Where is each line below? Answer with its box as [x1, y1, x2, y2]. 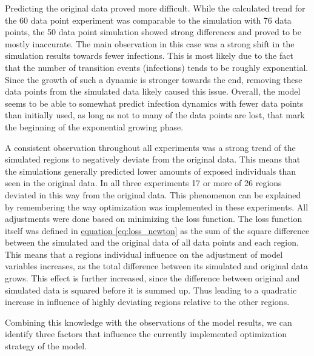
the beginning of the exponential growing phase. [5, 120, 184, 133]
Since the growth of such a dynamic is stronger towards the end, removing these [5, 73, 302, 86]
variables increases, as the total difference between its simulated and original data [5, 260, 308, 272]
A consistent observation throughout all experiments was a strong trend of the [5, 141, 296, 153]
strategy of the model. [5, 340, 87, 352]
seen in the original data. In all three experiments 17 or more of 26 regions [5, 176, 282, 189]
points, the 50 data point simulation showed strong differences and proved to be [5, 25, 301, 38]
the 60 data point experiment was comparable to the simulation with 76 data [5, 13, 292, 26]
